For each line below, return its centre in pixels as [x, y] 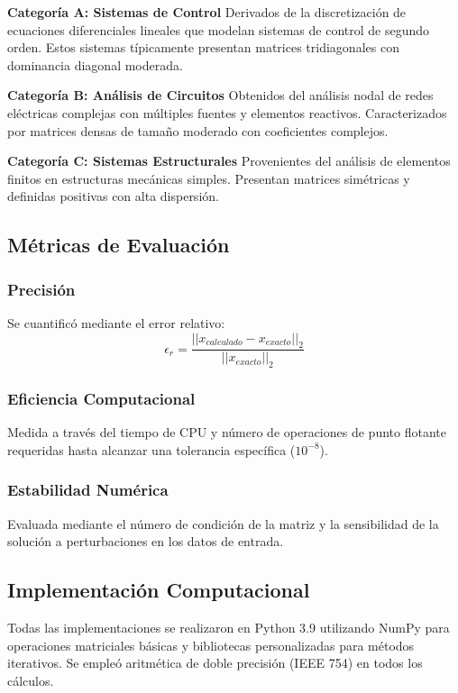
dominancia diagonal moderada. [95, 64]
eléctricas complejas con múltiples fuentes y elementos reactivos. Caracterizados [227, 112]
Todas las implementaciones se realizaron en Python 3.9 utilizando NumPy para [229, 628]
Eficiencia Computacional [101, 399]
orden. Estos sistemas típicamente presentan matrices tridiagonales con [203, 47]
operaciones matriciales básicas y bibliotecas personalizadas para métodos [211, 645]
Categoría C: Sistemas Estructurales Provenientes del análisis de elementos [229, 161]
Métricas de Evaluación [119, 245]
